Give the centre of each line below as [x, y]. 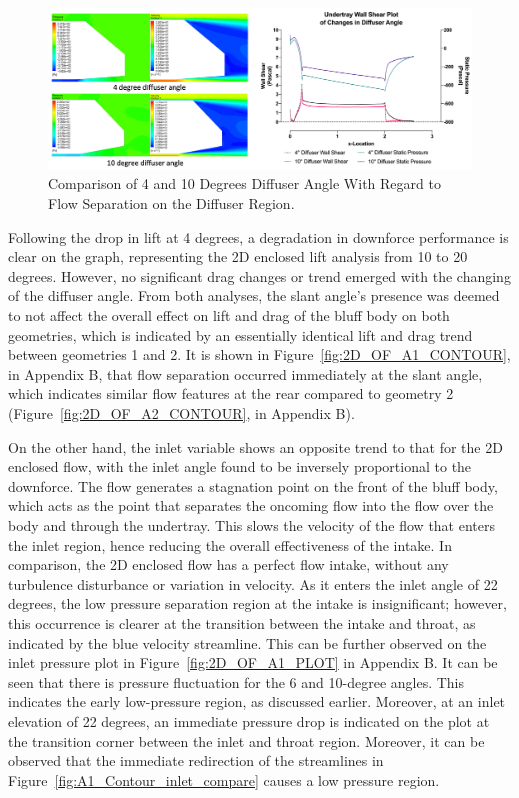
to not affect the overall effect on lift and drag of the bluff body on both [229, 315]
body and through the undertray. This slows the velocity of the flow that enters [251, 524]
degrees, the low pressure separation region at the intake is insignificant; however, [257, 603]
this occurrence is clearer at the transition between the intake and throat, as [242, 622]
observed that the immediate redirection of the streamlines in [196, 760]
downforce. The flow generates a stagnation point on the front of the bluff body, [253, 485]
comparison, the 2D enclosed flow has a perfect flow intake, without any [228, 564]
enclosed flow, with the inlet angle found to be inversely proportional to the [240, 466]
